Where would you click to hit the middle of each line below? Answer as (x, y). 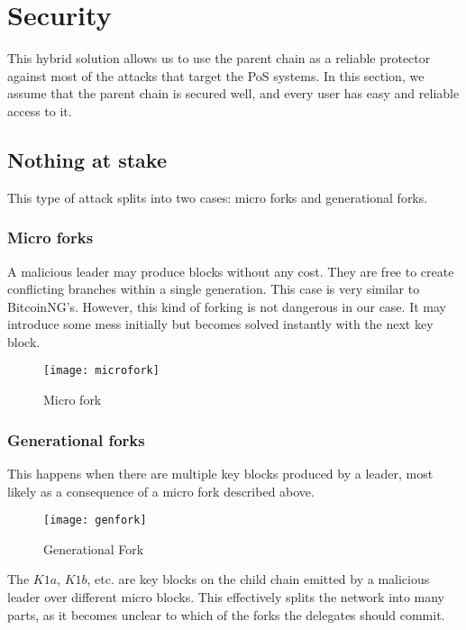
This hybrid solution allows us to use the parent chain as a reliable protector (219, 58)
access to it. (40, 110)
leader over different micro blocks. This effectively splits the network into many (226, 596)
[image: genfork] (95, 520)
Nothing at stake (87, 159)
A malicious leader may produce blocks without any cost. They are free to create (231, 271)
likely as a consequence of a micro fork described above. (161, 491)
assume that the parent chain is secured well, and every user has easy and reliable (233, 93)
